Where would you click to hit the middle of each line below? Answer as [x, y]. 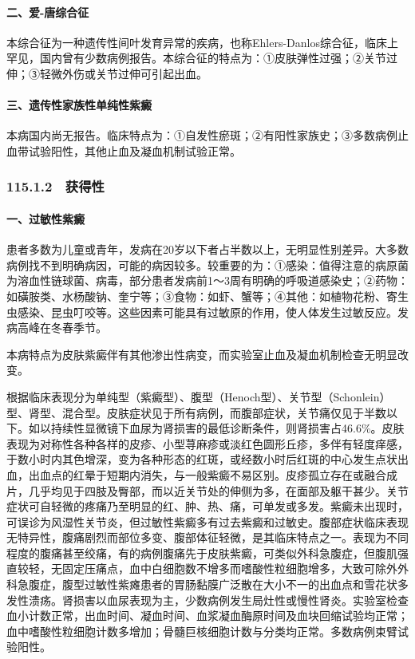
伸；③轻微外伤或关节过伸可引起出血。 [107, 73]
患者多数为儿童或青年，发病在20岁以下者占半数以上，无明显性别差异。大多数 [207, 249]
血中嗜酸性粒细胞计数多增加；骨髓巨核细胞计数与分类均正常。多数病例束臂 [202, 631]
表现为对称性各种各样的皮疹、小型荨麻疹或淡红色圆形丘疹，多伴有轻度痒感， [207, 443]
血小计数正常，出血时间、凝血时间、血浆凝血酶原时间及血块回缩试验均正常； [207, 616]
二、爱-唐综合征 [48, 12]
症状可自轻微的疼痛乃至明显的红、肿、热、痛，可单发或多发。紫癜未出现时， [207, 506]
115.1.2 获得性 [55, 186]
